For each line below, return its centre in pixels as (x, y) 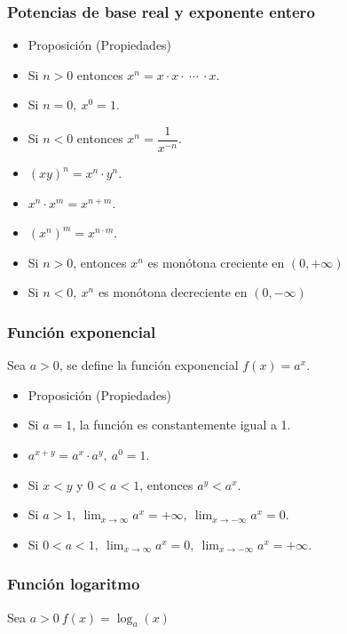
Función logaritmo (74, 584)
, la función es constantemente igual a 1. (181, 425)
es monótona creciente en (216, 262)
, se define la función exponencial (149, 365)
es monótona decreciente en (173, 292)
